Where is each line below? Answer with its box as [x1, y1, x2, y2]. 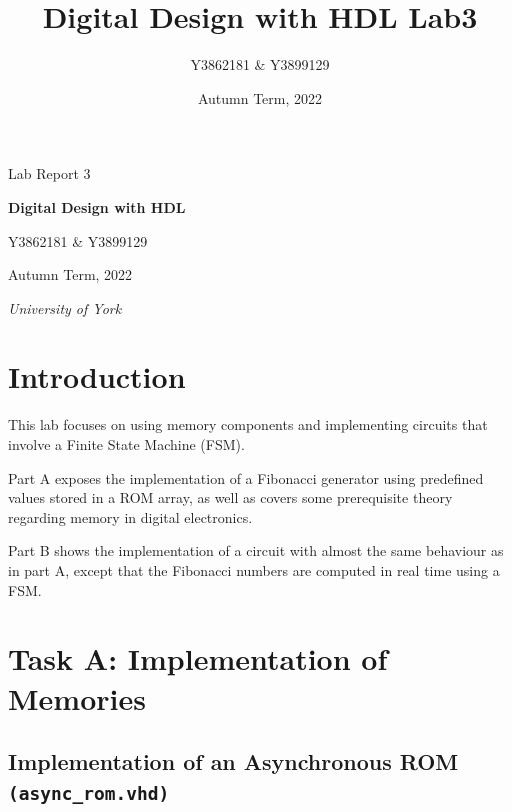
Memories [8, 677, 146, 718]
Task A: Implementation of [8, 638, 388, 679]
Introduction [8, 356, 186, 397]
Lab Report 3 [8, 163, 91, 184]
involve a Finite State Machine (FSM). [8, 434, 245, 454]
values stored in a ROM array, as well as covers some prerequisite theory [8, 487, 453, 508]
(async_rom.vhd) [8, 782, 170, 804]
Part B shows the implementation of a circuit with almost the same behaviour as [8, 540, 504, 561]
